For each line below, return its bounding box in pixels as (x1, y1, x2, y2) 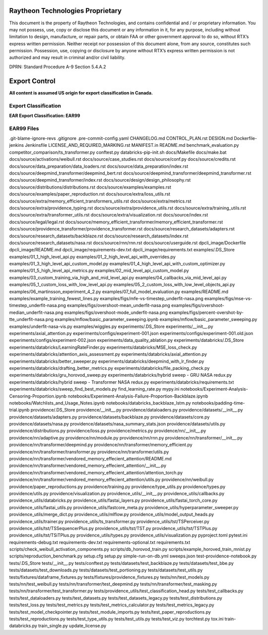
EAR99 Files (9, 125, 39, 132)
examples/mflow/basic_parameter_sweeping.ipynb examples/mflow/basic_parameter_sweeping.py (55, 317, 258, 322)
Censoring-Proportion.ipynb (9, 393, 67, 399)
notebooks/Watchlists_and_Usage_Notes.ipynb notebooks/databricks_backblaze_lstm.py (9, 400, 191, 406)
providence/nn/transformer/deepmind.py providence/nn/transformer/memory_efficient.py (9, 442, 193, 448)
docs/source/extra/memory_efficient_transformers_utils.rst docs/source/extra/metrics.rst (9, 198, 192, 204)
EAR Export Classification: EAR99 (9, 112, 80, 118)
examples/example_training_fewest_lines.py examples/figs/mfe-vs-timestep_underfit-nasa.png (9, 296, 203, 302)
